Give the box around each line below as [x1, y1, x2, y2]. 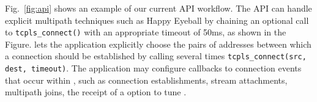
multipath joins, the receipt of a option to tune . [5, 86, 187, 98]
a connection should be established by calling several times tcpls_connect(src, [5, 49, 307, 62]
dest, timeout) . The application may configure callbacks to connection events [5, 62, 302, 75]
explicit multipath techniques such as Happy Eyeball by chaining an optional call [5, 13, 309, 26]
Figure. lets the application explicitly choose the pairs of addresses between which [5, 37, 311, 50]
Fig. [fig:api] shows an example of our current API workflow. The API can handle [5, 2, 312, 14]
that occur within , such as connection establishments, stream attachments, [5, 73, 288, 86]
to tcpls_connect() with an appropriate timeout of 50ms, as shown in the [5, 26, 286, 38]
